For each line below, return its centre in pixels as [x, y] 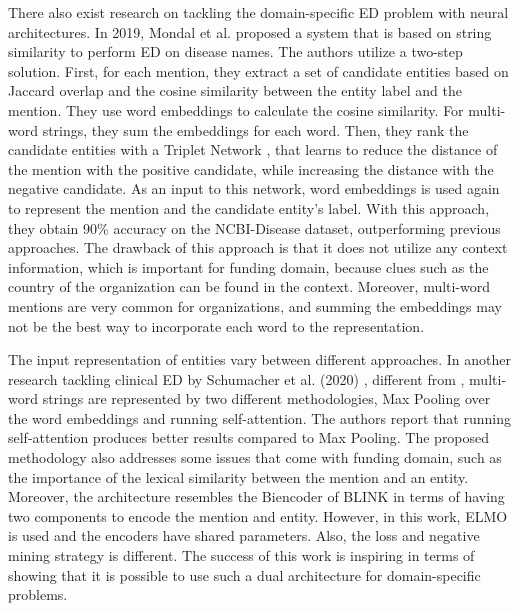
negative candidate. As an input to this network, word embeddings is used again [254, 188]
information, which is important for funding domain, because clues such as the [248, 266]
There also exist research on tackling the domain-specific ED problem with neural [258, 12]
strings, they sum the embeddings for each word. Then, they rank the [255, 129]
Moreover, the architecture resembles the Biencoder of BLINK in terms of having [256, 496]
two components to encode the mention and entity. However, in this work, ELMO [258, 515]
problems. [38, 594]
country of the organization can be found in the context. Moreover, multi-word [249, 286]
